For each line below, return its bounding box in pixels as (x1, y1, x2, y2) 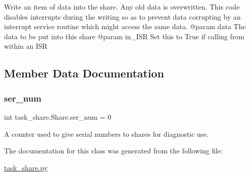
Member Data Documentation (4, 65, 164, 81)
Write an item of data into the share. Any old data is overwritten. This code (4, 2, 240, 12)
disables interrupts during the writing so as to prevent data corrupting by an (4, 11, 241, 22)
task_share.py (4, 162, 48, 172)
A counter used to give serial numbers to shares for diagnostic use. (4, 128, 209, 139)
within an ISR (4, 41, 48, 51)
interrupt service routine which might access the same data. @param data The (4, 21, 246, 32)
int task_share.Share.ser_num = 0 (4, 111, 112, 122)
